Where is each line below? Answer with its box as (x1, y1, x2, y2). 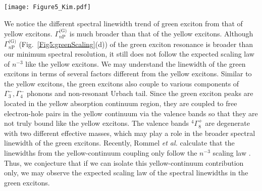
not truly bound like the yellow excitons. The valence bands (4, 118, 189, 128)
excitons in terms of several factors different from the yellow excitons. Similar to (4, 68, 252, 79)
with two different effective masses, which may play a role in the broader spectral (4, 127, 255, 138)
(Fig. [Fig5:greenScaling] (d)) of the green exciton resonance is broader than (19, 38, 253, 49)
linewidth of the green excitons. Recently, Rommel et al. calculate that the (4, 137, 235, 148)
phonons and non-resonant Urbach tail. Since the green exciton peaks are (26, 88, 253, 99)
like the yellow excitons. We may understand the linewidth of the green (25, 58, 246, 69)
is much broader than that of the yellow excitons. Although (69, 28, 253, 39)
